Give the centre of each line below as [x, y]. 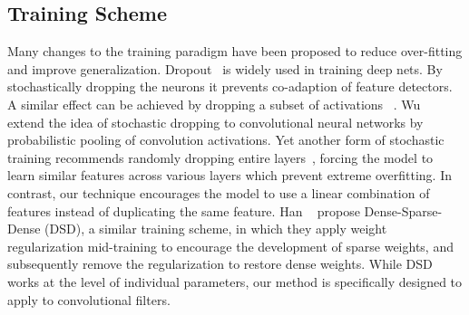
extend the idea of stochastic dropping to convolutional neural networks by [215, 122]
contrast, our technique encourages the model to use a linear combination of [219, 192]
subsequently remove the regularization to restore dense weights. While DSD [220, 264]
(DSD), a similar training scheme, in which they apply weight [216, 229]
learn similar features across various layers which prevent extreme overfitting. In [230, 175]
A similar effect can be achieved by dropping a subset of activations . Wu [214, 104]
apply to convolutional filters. [89, 299]
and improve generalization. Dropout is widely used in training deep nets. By [225, 68]
